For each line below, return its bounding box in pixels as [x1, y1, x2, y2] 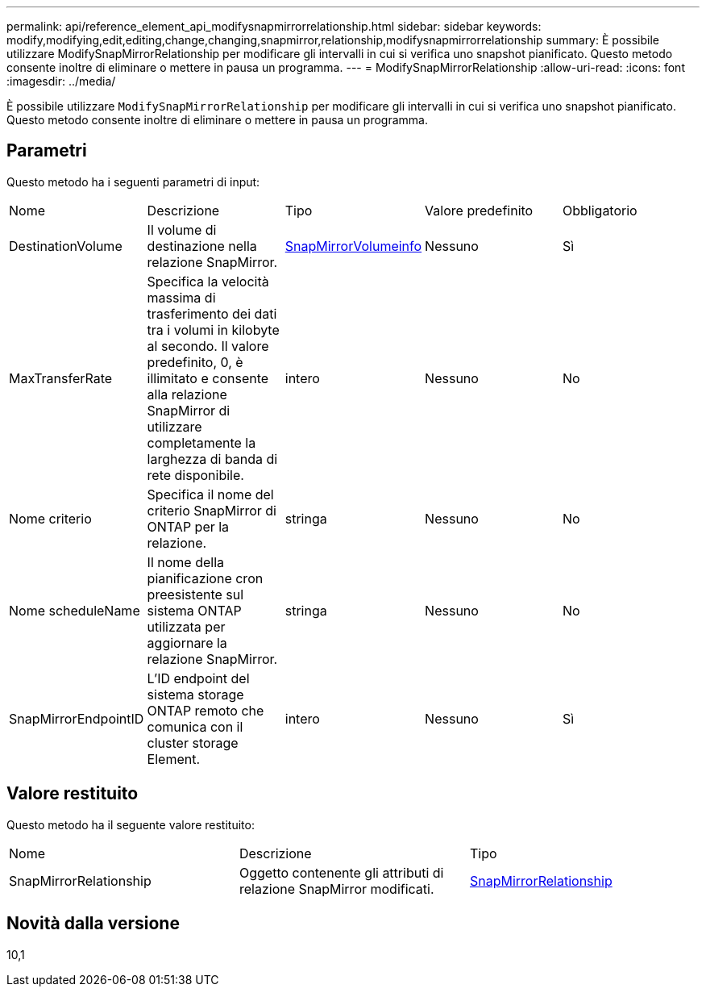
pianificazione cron [147, 570, 264, 586]
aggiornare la [147, 634, 227, 651]
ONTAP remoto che [147, 702, 264, 719]
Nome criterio [9, 510, 92, 527]
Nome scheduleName [9, 602, 140, 619]
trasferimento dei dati [147, 305, 277, 322]
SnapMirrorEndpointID [9, 710, 144, 727]
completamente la [147, 434, 256, 451]
